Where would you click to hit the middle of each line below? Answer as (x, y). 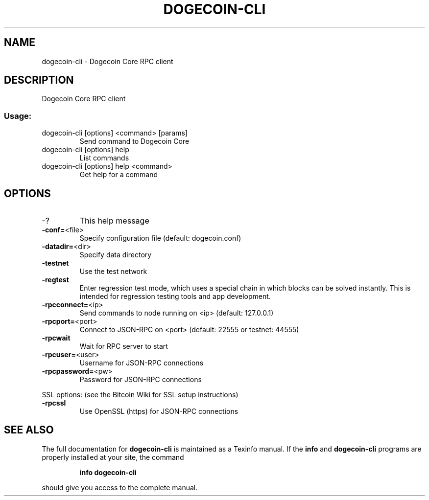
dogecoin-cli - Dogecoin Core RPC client (107, 61)
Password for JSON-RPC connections (141, 380)
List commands (104, 158)
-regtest (55, 280)
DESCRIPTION (39, 80)
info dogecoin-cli (108, 472)
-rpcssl (54, 403)
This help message (114, 221)
